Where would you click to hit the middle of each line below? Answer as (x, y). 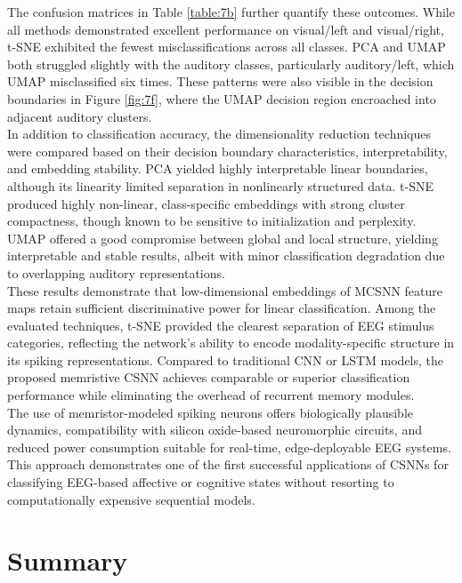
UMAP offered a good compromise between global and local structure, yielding (223, 238)
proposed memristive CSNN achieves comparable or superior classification (209, 377)
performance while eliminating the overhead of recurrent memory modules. (211, 395)
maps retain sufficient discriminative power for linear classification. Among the (222, 308)
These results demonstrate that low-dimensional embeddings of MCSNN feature (225, 290)
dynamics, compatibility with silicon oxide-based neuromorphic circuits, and (215, 430)
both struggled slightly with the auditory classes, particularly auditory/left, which (231, 64)
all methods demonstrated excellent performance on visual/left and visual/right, (226, 29)
